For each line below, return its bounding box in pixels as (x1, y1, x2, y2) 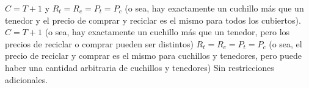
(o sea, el (269, 37, 302, 50)
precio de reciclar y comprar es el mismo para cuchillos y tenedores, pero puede (5, 49, 302, 62)
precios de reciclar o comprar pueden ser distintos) (5, 37, 194, 50)
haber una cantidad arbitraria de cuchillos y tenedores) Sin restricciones (5, 61, 274, 73)
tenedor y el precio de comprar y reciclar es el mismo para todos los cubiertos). (5, 13, 301, 26)
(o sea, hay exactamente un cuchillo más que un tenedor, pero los (45, 25, 290, 38)
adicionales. (5, 73, 48, 86)
